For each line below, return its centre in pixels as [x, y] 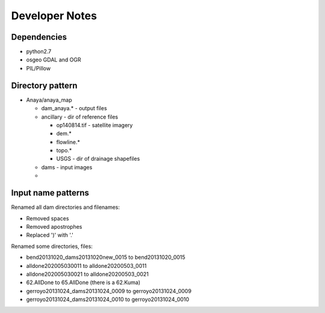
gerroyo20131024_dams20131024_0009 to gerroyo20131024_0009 [109, 291]
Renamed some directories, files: [52, 246]
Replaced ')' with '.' [50, 235]
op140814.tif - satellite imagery [94, 125]
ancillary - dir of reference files [80, 117]
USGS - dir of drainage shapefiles [98, 159]
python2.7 [39, 52]
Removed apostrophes [54, 226]
